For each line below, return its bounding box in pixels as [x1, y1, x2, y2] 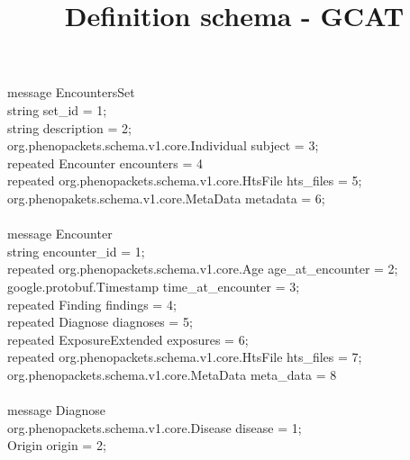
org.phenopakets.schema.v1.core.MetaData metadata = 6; [7, 188, 325, 207]
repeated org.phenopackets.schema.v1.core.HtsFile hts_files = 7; [7, 347, 362, 366]
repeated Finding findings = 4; [7, 294, 177, 313]
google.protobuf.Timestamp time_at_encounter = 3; [7, 276, 300, 295]
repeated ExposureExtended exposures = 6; [7, 329, 249, 348]
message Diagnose [7, 401, 105, 419]
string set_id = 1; [7, 100, 107, 119]
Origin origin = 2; [7, 436, 106, 455]
